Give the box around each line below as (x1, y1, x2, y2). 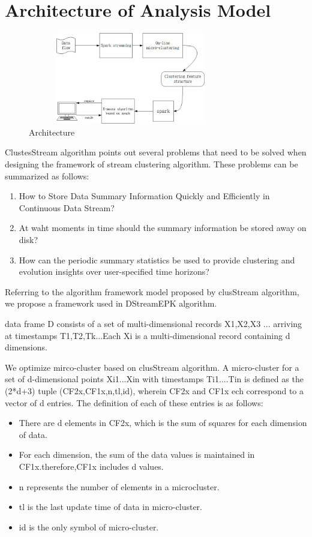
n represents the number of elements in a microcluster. (19, 480, 220, 493)
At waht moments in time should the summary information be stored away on (19, 221, 307, 234)
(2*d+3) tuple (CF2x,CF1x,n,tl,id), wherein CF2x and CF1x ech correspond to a (5, 384, 304, 397)
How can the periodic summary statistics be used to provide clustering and (19, 253, 295, 266)
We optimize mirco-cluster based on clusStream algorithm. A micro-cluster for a (5, 361, 299, 373)
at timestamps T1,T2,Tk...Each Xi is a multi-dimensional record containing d (5, 329, 290, 341)
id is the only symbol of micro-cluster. (19, 520, 159, 533)
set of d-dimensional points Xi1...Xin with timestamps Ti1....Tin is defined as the (5, 373, 304, 385)
